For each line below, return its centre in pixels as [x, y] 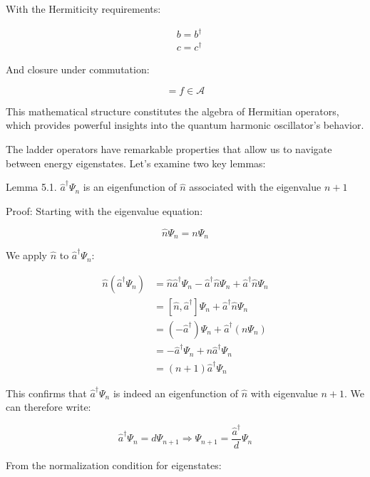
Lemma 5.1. [31, 187]
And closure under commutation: [78, 69]
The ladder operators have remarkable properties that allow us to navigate [169, 149]
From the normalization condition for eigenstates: [114, 465]
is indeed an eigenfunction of [175, 393]
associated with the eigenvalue [255, 187]
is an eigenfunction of [130, 187]
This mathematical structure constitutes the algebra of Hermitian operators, [173, 111]
